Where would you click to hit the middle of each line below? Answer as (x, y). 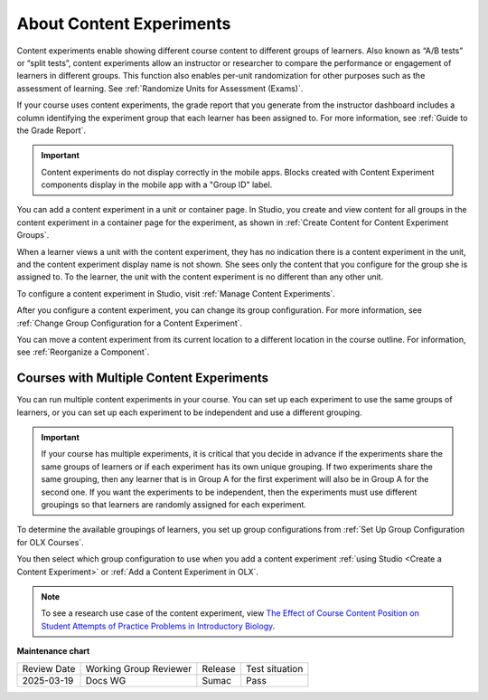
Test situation (274, 668)
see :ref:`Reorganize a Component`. (83, 352)
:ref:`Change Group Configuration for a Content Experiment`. (130, 323)
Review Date (49, 668)
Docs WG (106, 680)
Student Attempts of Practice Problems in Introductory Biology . (158, 626)
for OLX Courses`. (51, 542)
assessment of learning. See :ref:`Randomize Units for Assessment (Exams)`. (160, 88)
